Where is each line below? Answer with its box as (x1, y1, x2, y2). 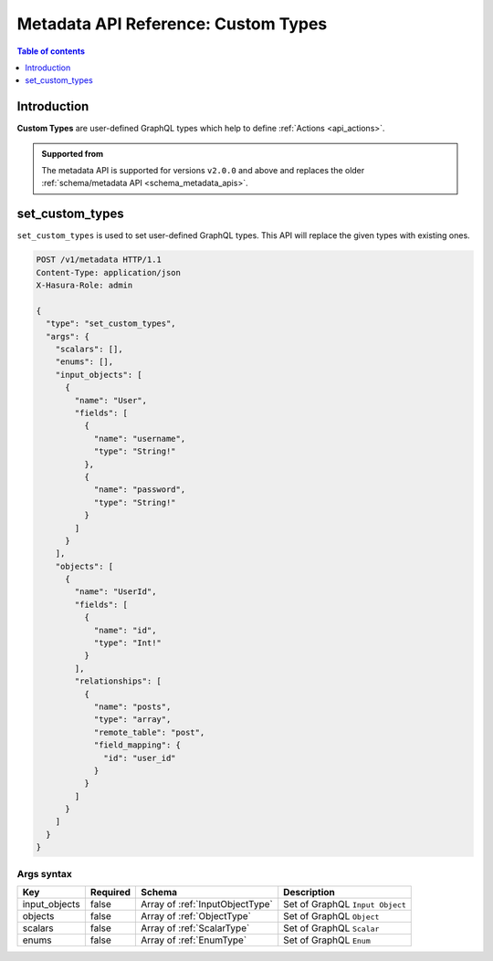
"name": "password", (93, 485, 186, 495)
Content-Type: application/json (36, 267, 182, 277)
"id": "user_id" (103, 753, 177, 763)
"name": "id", (93, 625, 157, 635)
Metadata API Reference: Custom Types (16, 14, 328, 34)
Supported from (41, 148, 104, 159)
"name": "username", (93, 433, 186, 444)
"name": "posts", (93, 701, 172, 712)
